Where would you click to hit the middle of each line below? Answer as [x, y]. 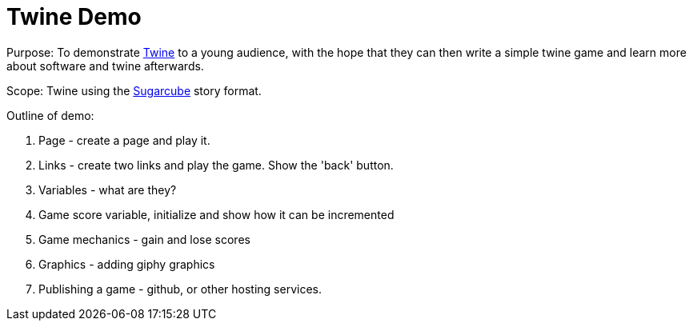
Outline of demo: [50, 115]
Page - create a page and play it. [124, 140]
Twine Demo [74, 17]
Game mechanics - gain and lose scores [144, 239]
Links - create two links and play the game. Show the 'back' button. [216, 165]
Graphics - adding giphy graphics [127, 264]
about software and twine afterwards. [105, 66]
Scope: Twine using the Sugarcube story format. [134, 90]
